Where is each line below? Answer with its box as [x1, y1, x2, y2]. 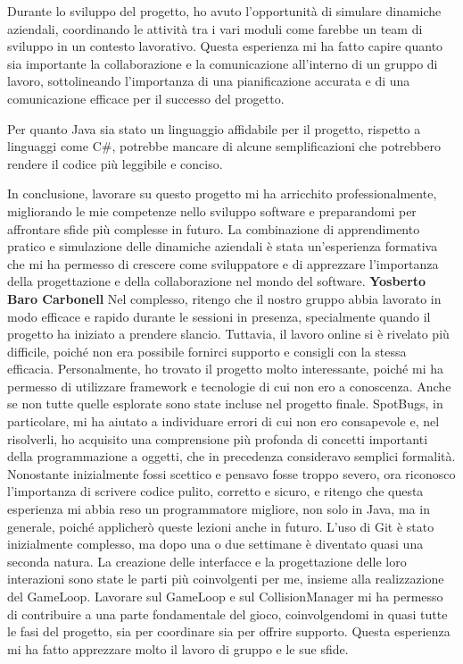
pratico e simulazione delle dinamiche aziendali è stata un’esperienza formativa [7, 237, 438, 256]
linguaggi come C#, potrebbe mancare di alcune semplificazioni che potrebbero [7, 137, 441, 155]
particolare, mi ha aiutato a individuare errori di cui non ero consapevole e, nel [7, 412, 440, 431]
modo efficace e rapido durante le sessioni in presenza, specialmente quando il [7, 307, 431, 325]
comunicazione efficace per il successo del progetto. [7, 88, 285, 107]
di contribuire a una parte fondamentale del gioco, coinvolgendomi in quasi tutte [7, 604, 448, 623]
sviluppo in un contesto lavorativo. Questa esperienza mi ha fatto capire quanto [7, 37, 443, 55]
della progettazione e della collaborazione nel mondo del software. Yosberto [7, 272, 426, 290]
